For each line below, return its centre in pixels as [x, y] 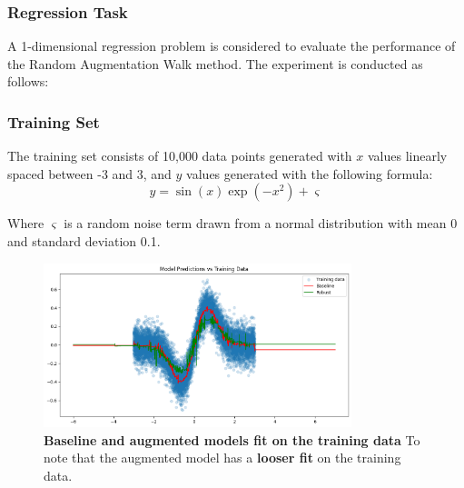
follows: [28, 81]
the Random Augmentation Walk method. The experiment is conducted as [215, 63]
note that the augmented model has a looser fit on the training [222, 458]
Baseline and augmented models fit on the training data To [232, 439]
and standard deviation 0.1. [84, 241]
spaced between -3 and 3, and [89, 173]
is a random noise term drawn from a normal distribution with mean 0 [261, 223]
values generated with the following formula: [310, 173]
